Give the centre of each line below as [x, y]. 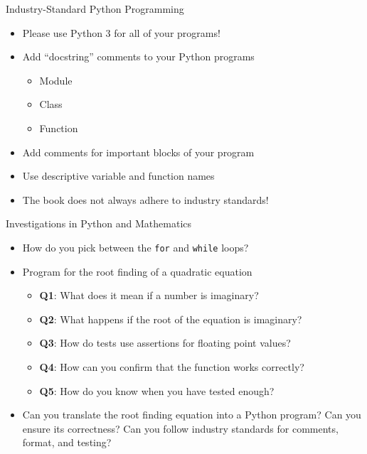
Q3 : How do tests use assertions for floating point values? [165, 343]
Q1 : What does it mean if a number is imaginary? [149, 295]
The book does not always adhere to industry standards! [145, 199]
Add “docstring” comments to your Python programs [138, 56]
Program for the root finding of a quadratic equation [137, 271]
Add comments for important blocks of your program [138, 152]
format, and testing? [67, 442]
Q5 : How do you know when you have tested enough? [157, 390]
